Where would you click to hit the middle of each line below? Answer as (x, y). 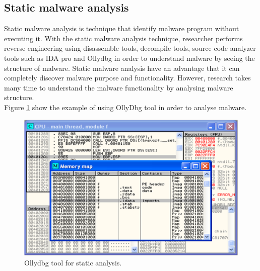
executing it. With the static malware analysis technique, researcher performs (123, 38)
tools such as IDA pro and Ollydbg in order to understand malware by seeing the (129, 58)
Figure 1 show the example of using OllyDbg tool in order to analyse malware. (125, 107)
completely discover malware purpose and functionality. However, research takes (127, 78)
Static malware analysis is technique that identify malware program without (122, 28)
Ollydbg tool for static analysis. (73, 262)
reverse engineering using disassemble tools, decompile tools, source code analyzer (130, 48)
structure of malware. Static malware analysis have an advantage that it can (122, 68)
